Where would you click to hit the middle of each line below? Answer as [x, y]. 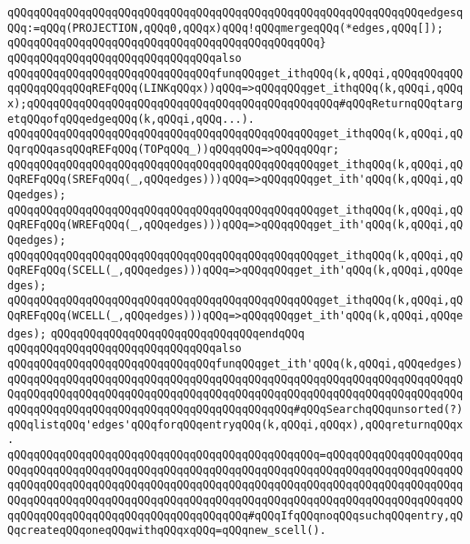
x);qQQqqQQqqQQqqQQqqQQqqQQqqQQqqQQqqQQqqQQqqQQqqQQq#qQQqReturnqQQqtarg [235, 103]
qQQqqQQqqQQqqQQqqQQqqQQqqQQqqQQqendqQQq [177, 333]
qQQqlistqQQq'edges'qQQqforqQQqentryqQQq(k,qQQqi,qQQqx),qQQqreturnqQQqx [235, 424]
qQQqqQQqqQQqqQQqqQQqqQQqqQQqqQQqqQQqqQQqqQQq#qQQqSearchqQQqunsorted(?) [235, 410]
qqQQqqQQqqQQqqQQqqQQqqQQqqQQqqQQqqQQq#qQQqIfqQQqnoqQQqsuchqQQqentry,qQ [235, 515]
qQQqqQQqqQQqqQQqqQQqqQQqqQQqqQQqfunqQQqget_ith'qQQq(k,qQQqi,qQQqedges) [235, 364]
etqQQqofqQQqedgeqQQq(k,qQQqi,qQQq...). [131, 119]
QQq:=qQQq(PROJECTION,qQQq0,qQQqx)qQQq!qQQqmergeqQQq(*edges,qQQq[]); [225, 28]
